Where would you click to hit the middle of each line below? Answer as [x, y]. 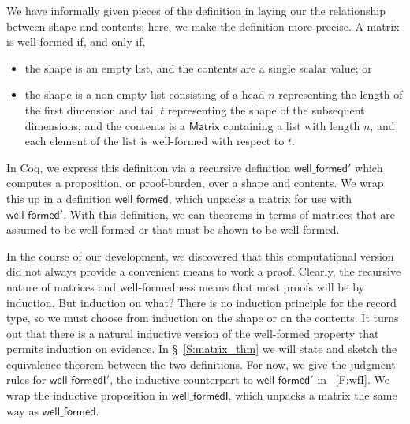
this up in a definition [59, 198]
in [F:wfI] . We [353, 379]
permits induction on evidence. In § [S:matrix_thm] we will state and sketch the [202, 349]
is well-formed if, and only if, [76, 41]
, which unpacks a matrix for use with [260, 198]
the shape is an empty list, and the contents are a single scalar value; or [198, 68]
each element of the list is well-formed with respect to [155, 141]
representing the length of [341, 94]
